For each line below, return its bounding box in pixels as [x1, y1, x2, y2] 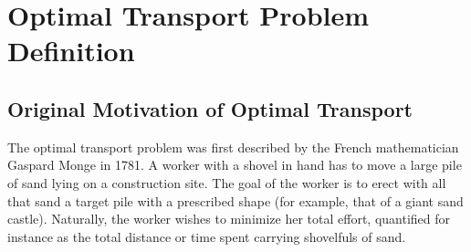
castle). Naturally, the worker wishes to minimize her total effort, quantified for [7, 209, 451, 228]
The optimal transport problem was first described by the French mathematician [7, 137, 459, 156]
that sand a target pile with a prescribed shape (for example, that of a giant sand [7, 191, 464, 210]
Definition [7, 32, 135, 69]
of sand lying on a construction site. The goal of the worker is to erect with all [7, 173, 446, 192]
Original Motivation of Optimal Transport [7, 94, 413, 122]
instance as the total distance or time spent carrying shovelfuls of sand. [7, 226, 406, 246]
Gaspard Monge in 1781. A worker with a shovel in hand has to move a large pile [7, 155, 462, 174]
